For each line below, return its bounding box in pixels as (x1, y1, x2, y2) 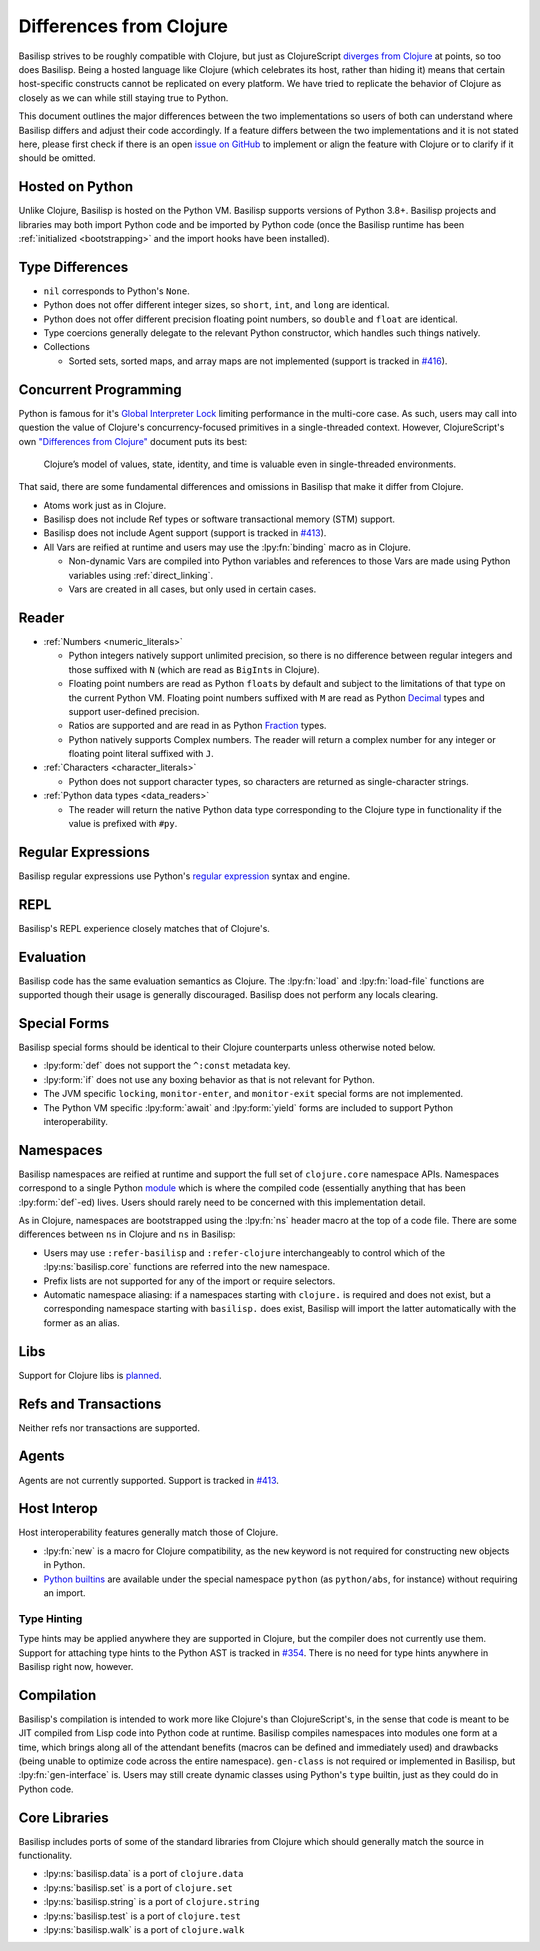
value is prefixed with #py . (68, 818, 178, 830)
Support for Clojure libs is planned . (18, 1369, 162, 1381)
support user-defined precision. (68, 705, 200, 717)
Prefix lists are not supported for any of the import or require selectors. (43, 1275, 336, 1287)
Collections (43, 341, 90, 353)
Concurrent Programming (18, 381, 182, 398)
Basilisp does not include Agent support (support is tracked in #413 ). (43, 527, 327, 539)
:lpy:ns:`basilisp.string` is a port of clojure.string (43, 1896, 260, 1908)
